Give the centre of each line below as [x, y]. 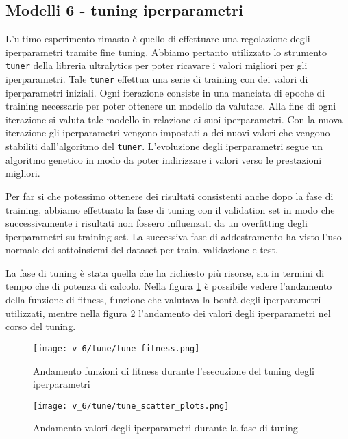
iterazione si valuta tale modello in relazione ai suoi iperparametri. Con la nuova [174, 119]
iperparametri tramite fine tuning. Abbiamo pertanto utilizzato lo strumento [166, 52]
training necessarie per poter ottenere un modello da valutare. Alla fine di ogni [171, 106]
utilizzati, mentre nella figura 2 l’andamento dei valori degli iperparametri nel [168, 313]
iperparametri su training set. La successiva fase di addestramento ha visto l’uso [174, 236]
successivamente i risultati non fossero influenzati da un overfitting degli [157, 223]
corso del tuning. [41, 326]
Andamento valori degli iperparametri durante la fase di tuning [165, 428]
